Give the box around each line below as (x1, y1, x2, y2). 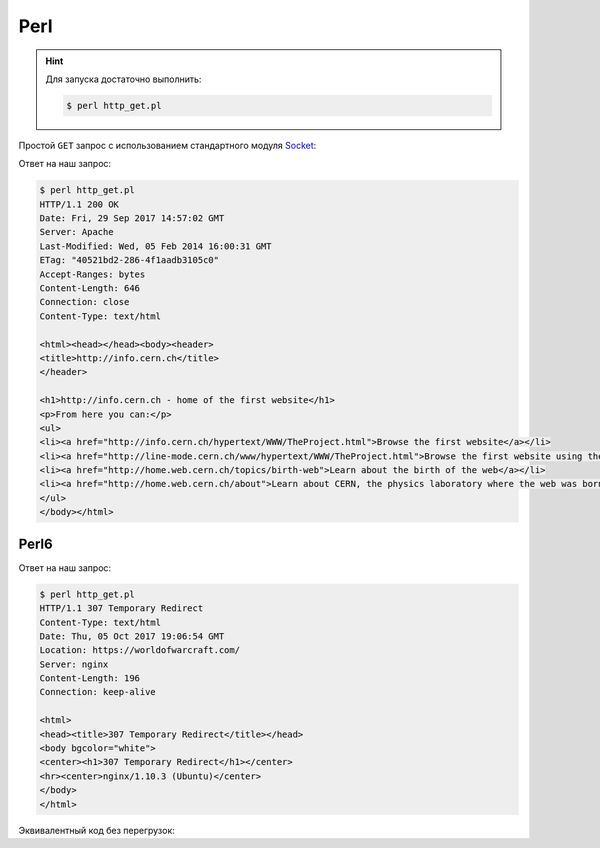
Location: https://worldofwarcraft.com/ (39, 645, 240, 656)
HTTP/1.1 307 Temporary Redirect (39, 603, 204, 614)
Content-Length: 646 (39, 283, 140, 294)
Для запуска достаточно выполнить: (45, 73, 202, 85)
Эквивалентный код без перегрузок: (18, 824, 175, 836)
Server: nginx (39, 658, 109, 670)
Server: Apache (39, 226, 114, 238)
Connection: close (39, 296, 130, 308)
